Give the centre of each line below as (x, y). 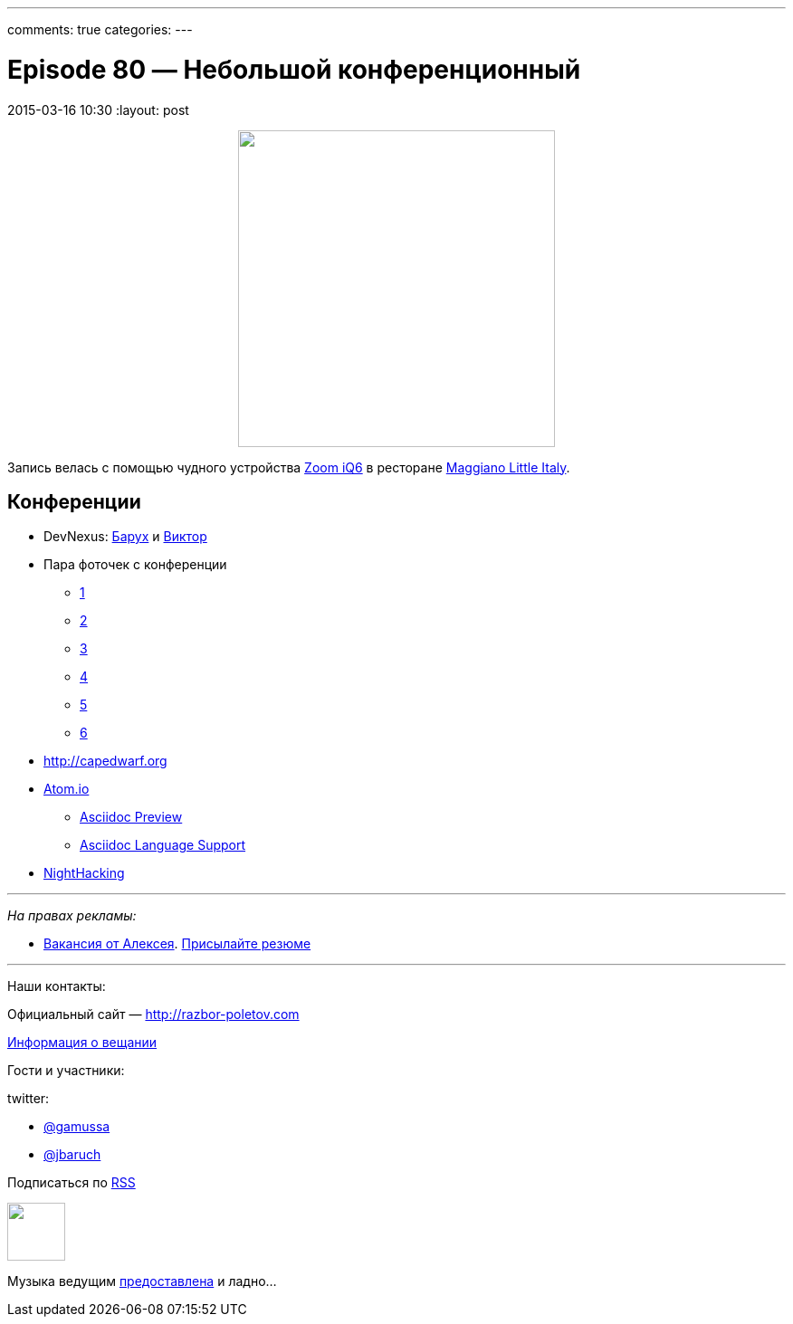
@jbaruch (72, 1155)
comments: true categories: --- (100, 29)
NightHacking (84, 873)
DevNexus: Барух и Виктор (125, 537)
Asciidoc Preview (131, 817)
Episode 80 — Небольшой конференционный (294, 69)
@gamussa (77, 1127)
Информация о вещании (82, 1043)
